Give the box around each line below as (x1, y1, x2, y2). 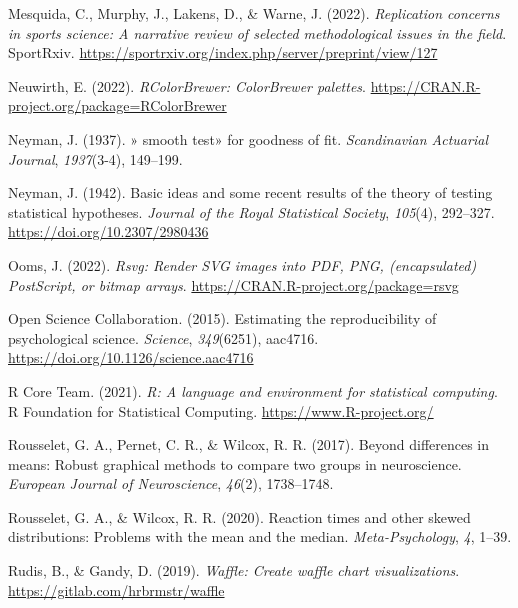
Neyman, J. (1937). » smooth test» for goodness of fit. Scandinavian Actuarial (8, 128, 488, 149)
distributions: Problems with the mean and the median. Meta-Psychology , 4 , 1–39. (8, 526, 512, 547)
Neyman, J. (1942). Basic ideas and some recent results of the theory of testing (8, 182, 493, 203)
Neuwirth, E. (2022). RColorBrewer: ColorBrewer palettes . (8, 75, 366, 96)
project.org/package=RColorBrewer (8, 95, 227, 116)
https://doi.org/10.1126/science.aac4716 (8, 347, 254, 368)
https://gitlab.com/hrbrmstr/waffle (8, 579, 225, 600)
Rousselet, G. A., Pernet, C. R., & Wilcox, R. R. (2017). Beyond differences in (8, 434, 490, 455)
